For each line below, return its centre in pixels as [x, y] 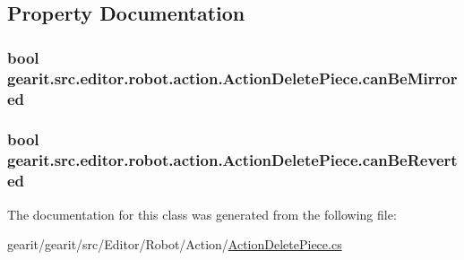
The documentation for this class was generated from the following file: [202, 214]
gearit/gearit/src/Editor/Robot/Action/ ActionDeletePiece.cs [175, 244]
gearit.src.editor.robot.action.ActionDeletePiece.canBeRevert [232, 160]
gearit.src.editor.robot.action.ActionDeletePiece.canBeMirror [232, 78]
